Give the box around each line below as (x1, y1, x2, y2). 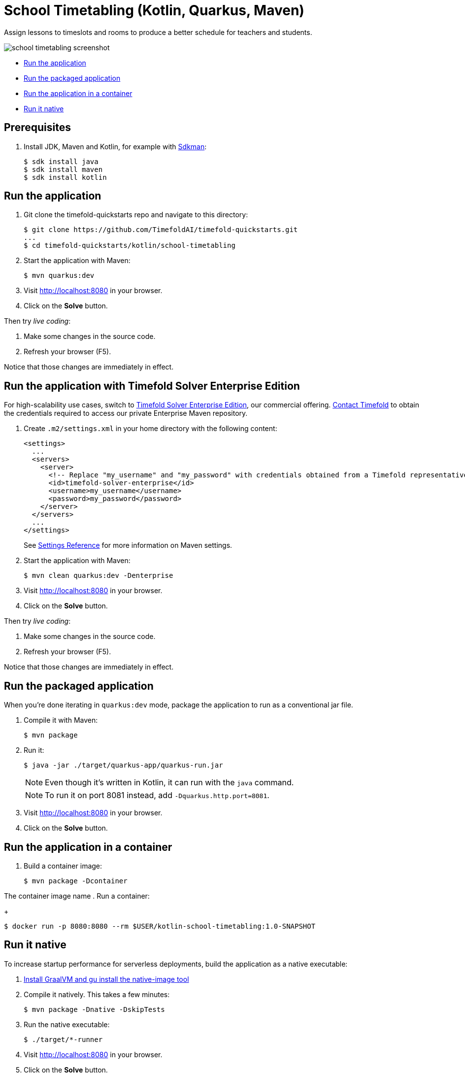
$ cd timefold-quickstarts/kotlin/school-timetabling (24, 241, 235, 250)
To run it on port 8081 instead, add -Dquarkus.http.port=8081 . (45, 790, 269, 801)
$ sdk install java (24, 157, 99, 166)
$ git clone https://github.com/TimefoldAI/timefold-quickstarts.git (24, 226, 298, 234)
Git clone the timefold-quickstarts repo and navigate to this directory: (24, 210, 248, 219)
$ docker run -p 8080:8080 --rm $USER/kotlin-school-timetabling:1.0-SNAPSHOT (4, 922, 316, 930)
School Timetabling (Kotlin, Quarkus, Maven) (4, 2, 304, 19)
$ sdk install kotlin (24, 173, 107, 181)
